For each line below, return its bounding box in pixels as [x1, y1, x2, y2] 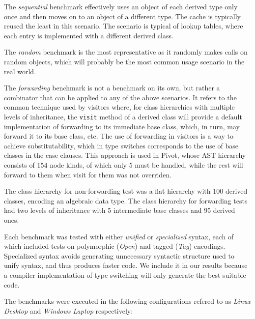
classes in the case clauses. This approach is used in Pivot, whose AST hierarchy [4, 150, 246, 160]
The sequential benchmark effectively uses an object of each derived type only [4, 1, 238, 11]
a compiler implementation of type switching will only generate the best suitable [4, 269, 246, 280]
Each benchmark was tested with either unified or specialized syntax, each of [4, 231, 234, 241]
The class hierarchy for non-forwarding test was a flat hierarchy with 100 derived [4, 186, 248, 196]
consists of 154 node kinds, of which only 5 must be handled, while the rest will [4, 159, 243, 170]
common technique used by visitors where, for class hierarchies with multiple [4, 102, 235, 112]
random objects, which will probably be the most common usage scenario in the [4, 56, 245, 66]
